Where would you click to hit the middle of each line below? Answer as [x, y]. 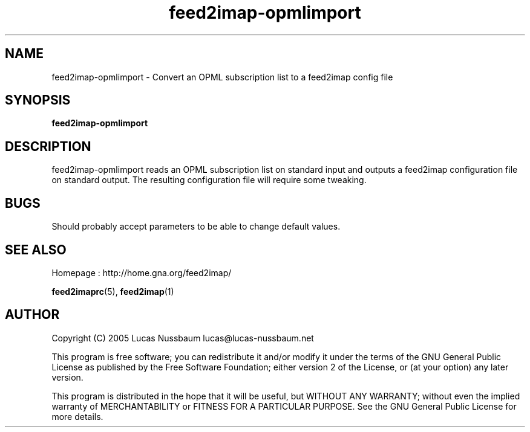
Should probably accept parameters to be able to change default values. [196, 227]
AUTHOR [32, 315]
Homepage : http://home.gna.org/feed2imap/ [142, 272]
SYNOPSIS [38, 100]
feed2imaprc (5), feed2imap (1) [113, 291]
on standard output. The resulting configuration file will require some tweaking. [209, 180]
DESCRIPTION [48, 146]
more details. [77, 416]
